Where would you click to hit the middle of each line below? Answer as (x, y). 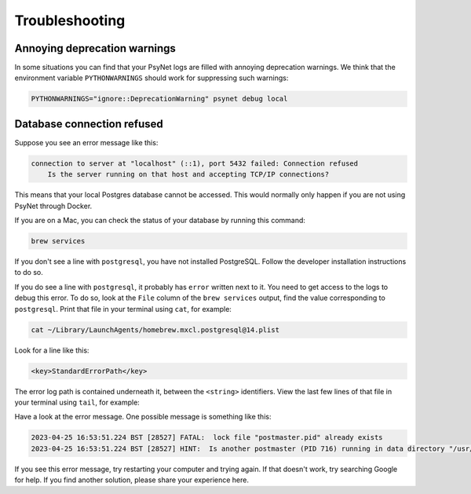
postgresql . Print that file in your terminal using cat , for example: (123, 309)
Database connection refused (89, 124)
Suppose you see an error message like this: (86, 142)
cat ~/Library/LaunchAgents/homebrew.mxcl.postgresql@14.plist (155, 329)
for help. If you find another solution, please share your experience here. (131, 480)
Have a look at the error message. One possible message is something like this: (143, 417)
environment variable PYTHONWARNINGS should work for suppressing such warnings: (152, 78)
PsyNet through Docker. (53, 206)
